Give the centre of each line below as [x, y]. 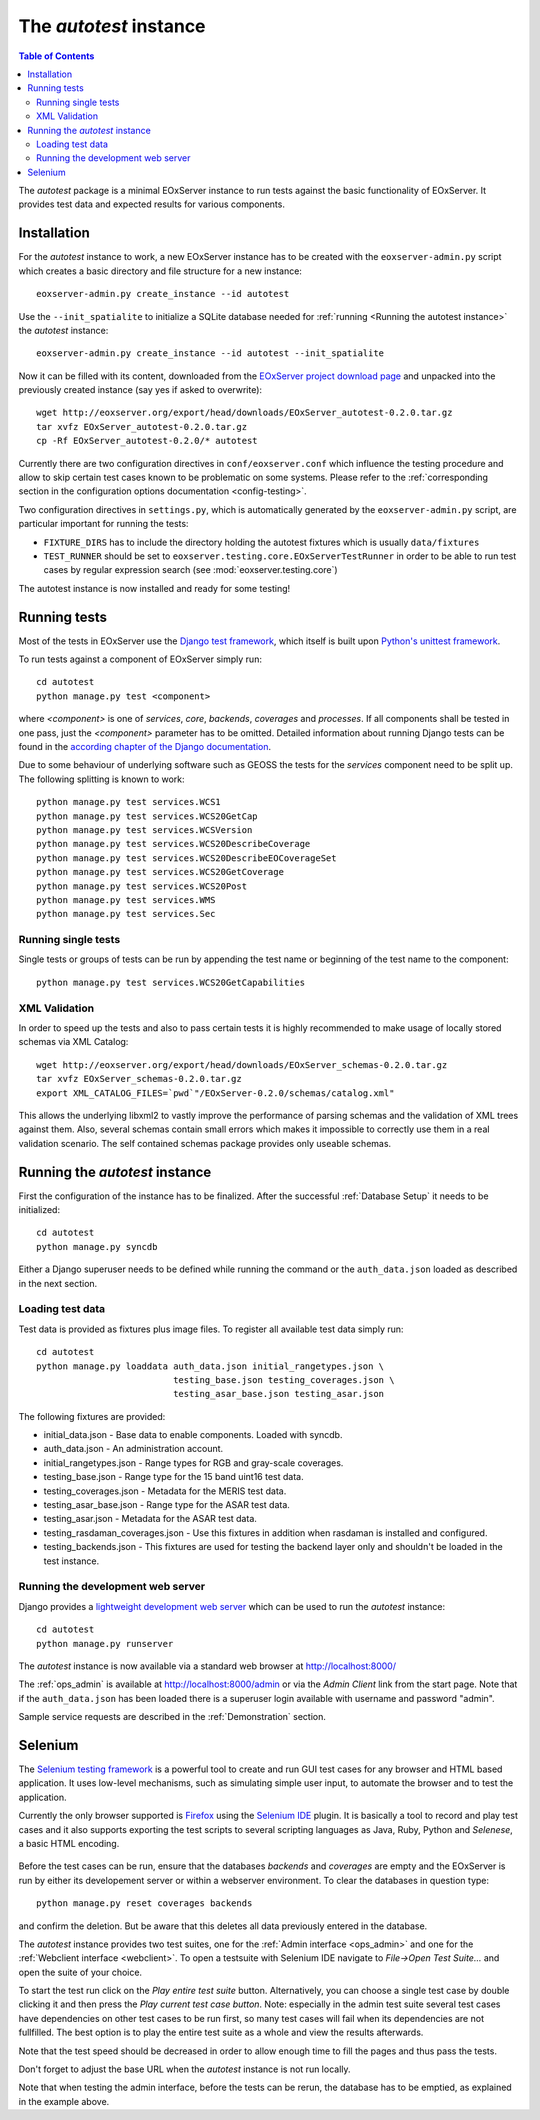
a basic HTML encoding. [69, 1843]
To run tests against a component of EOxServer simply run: [140, 659]
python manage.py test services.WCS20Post [142, 886]
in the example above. [64, 2101]
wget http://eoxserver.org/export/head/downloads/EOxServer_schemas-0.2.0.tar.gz [242, 1064]
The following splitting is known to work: [101, 779]
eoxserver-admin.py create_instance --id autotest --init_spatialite [210, 353]
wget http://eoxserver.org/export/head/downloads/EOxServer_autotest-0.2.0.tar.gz [244, 413]
